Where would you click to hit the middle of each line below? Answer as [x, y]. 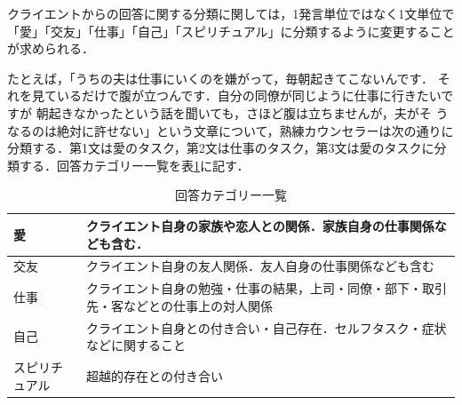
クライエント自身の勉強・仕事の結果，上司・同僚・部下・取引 [267, 288]
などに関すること [136, 345]
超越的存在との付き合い [155, 375]
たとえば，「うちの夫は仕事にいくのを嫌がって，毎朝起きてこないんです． [221, 78]
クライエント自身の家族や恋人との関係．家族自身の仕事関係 [260, 225]
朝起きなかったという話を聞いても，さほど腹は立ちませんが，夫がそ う [242, 112]
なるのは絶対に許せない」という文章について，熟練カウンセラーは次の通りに [231, 130]
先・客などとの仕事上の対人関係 [179, 305]
